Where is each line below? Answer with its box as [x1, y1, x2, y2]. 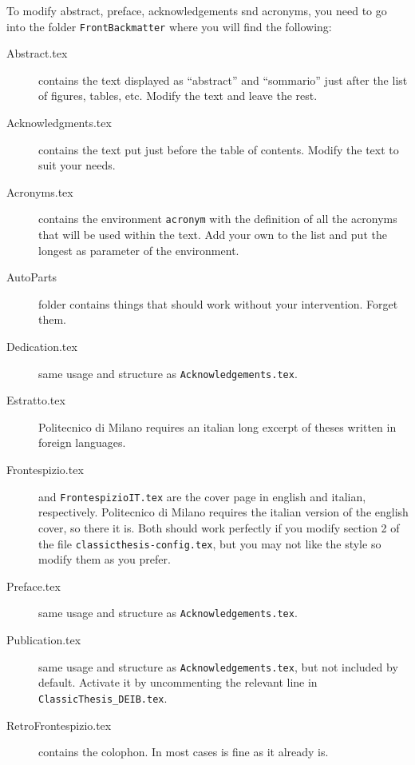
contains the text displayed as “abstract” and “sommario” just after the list [38, 71, 408, 88]
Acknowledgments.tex [6, 114, 112, 131]
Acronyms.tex [6, 183, 73, 200]
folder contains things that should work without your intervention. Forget [38, 295, 398, 312]
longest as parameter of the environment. [38, 241, 239, 258]
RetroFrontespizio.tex [6, 716, 112, 733]
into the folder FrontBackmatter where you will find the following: [6, 18, 332, 34]
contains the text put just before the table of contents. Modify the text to [38, 141, 399, 157]
